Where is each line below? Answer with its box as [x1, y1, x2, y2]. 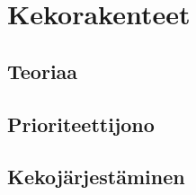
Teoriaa [7, 57, 78, 84]
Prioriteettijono [7, 110, 155, 137]
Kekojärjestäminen [7, 163, 185, 191]
